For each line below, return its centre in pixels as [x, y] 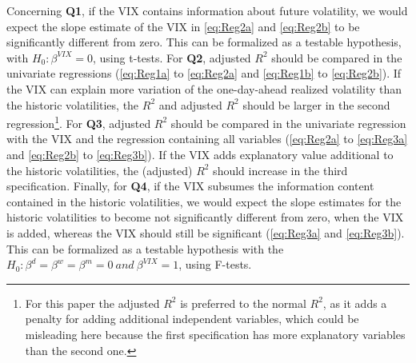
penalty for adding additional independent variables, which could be [192, 319]
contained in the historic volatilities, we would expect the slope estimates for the [204, 201]
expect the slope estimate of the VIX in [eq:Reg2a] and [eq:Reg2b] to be [183, 26]
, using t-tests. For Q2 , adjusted [172, 57]
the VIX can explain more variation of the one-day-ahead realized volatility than [204, 88]
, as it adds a [355, 303]
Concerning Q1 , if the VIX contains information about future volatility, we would [207, 10]
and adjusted [190, 104]
